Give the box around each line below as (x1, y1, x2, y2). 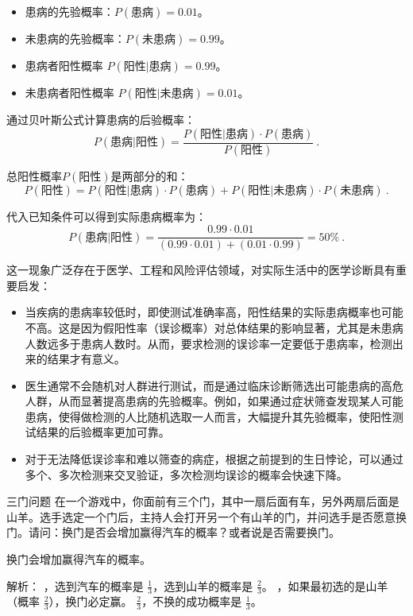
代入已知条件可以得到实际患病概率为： (6, 208, 206, 225)
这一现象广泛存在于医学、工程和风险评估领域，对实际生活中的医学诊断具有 (6, 262, 396, 278)
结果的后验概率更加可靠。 (36, 424, 170, 440)
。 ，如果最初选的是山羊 (261, 577, 388, 594)
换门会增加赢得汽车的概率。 (6, 551, 151, 568)
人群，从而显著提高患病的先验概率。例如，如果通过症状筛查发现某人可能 (25, 393, 403, 409)
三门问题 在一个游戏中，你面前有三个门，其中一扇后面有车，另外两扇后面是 (6, 493, 399, 509)
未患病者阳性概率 (25, 84, 114, 100)
